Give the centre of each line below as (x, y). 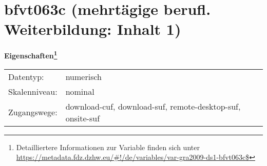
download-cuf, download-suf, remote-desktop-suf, (153, 106)
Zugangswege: (33, 112)
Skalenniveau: (33, 91)
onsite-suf (83, 118)
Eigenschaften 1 (31, 55)
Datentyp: (26, 76)
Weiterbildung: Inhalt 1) (93, 29)
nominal (80, 91)
